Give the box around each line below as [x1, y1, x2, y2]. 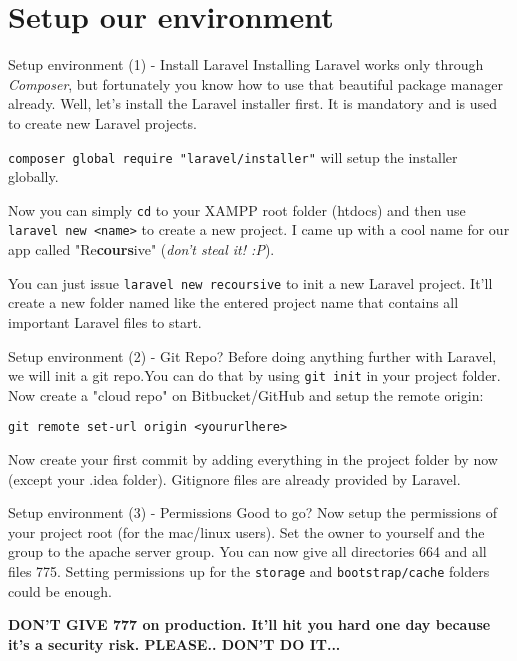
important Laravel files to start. [8, 311, 202, 332]
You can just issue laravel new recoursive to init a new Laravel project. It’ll [8, 272, 493, 293]
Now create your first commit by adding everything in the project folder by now [8, 449, 498, 469]
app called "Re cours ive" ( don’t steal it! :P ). [8, 239, 275, 260]
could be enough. [8, 580, 112, 601]
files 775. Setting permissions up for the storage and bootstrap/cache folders [8, 560, 490, 581]
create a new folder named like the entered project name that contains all [8, 292, 459, 313]
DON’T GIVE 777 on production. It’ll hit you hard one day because [8, 614, 491, 635]
